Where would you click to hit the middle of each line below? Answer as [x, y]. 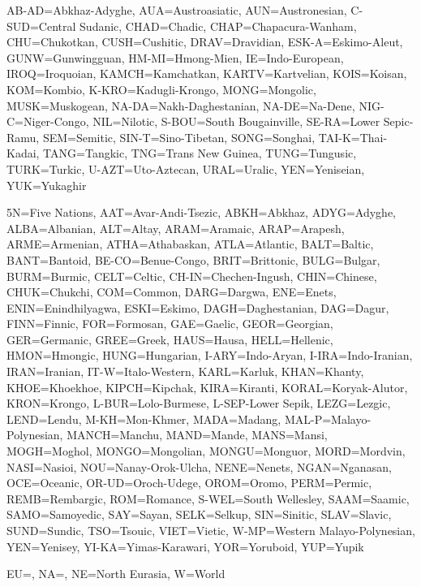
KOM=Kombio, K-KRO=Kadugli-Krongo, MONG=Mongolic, [161, 89]
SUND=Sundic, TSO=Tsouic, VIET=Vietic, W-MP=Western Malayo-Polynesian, [211, 530]
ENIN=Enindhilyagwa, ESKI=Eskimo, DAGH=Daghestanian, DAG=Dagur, [198, 307]
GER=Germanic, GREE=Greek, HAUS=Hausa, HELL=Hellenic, [170, 339]
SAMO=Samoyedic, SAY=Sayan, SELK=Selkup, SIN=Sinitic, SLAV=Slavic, [199, 514]
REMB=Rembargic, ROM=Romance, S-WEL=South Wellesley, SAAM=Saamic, [208, 498]
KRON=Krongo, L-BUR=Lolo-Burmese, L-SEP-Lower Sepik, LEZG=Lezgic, [199, 403]
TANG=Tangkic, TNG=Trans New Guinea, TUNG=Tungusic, [200, 153]
